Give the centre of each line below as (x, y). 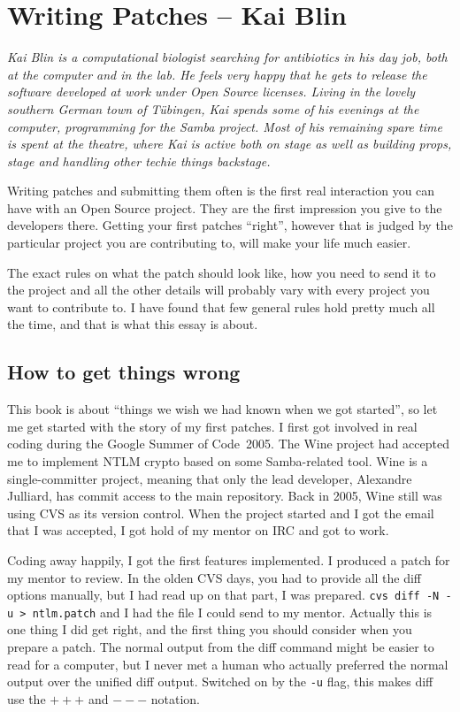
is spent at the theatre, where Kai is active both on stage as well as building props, (230, 144)
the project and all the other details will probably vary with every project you (218, 290)
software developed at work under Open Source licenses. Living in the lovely (211, 92)
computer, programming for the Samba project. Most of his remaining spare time (225, 126)
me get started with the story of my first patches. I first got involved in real (212, 426)
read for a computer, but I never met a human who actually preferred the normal (228, 664)
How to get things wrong (124, 372)
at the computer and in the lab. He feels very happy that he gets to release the (217, 74)
